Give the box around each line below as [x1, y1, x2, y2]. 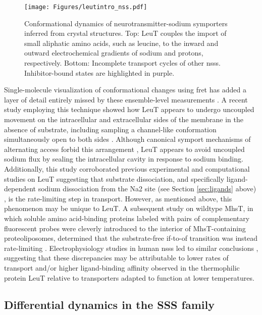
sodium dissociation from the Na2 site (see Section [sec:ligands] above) [38, 183, 256, 194]
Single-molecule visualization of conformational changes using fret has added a [4, 84, 246, 95]
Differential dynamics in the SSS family [4, 297, 215, 312]
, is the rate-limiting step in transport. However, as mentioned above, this [4, 193, 232, 203]
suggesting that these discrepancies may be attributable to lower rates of [4, 252, 229, 263]
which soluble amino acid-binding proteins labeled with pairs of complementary [4, 213, 250, 223]
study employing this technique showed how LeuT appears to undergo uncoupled [4, 104, 254, 115]
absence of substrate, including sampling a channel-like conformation [4, 124, 217, 134]
